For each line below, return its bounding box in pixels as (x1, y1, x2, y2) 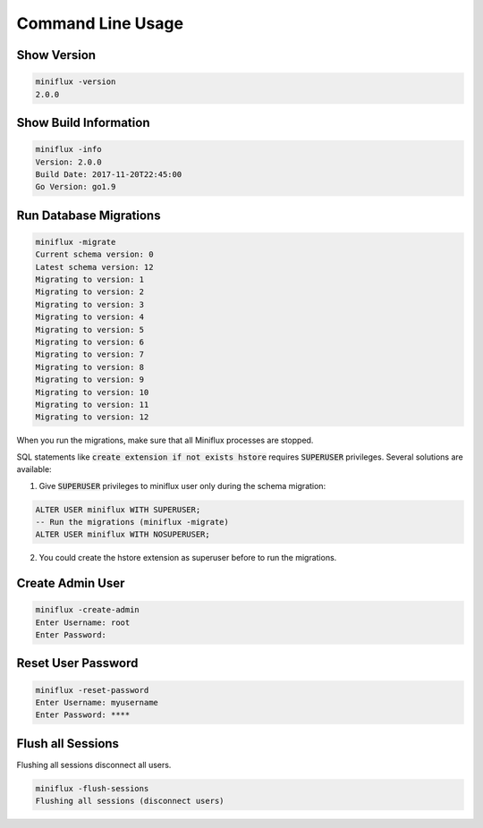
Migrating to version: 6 (35, 337, 145, 348)
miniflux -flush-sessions (35, 783, 149, 793)
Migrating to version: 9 (35, 375, 145, 384)
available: (16, 464, 53, 475)
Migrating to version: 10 (35, 387, 149, 397)
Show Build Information (16, 114, 150, 130)
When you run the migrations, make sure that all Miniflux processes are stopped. (16, 435, 314, 446)
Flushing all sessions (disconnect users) (35, 796, 225, 807)
